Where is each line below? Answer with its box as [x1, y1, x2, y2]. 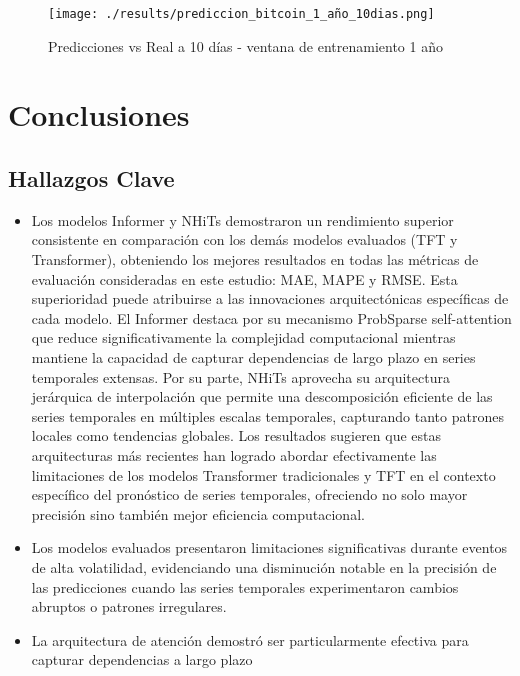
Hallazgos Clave [8, 163, 175, 194]
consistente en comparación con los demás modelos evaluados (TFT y [31, 229, 458, 250]
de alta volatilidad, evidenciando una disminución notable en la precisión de [31, 556, 497, 577]
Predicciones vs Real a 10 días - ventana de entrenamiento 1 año [48, 35, 443, 56]
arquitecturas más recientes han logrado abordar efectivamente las [31, 444, 437, 465]
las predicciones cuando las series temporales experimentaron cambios [31, 576, 459, 597]
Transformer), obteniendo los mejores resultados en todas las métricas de [31, 249, 479, 270]
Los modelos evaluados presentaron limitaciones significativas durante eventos [31, 537, 508, 558]
